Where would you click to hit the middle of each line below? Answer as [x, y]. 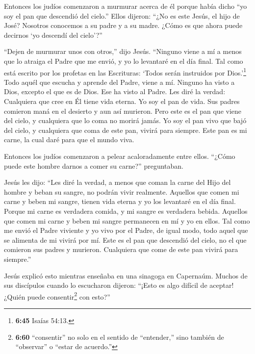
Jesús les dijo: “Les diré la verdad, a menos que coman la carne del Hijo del [117, 182]
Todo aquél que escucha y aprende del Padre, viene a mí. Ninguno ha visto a [119, 82]
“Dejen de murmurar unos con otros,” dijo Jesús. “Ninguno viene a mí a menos [123, 51]
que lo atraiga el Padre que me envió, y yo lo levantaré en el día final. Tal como [124, 61]
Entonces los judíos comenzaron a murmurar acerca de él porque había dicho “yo [126, 6]
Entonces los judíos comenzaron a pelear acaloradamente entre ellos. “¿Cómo [120, 156]
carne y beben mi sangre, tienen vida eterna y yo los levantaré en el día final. [120, 201]
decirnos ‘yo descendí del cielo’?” [53, 35]
